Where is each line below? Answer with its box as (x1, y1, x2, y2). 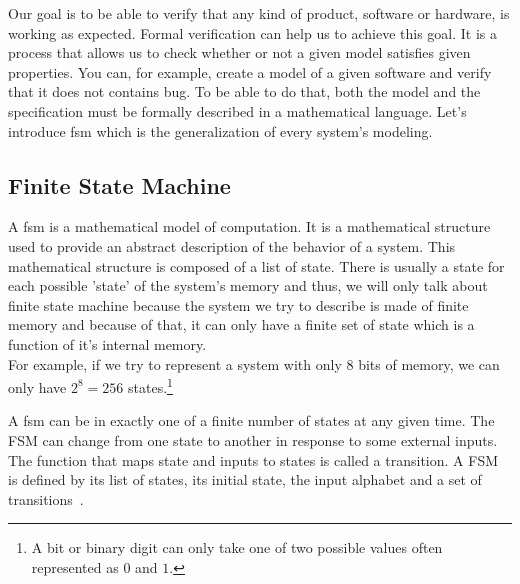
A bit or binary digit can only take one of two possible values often (31, 537, 443, 558)
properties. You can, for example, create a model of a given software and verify (8, 61, 492, 82)
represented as (31, 556, 119, 577)
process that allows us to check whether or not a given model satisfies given (8, 42, 471, 63)
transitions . (8, 488, 84, 509)
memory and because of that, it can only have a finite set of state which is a (8, 314, 475, 335)
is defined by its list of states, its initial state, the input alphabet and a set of (8, 469, 482, 490)
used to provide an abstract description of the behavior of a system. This (8, 235, 456, 256)
